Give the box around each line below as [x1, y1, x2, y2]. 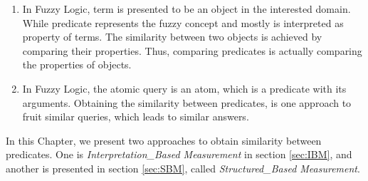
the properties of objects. [22, 57, 132, 72]
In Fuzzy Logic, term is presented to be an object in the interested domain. [22, 1, 351, 16]
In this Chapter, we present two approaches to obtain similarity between [6, 133, 322, 148]
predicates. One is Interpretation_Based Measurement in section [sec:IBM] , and [6, 147, 352, 162]
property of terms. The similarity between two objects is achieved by [22, 29, 322, 44]
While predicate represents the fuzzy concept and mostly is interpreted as [22, 15, 344, 30]
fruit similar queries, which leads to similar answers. [22, 109, 249, 124]
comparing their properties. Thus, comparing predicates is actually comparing [22, 43, 362, 58]
